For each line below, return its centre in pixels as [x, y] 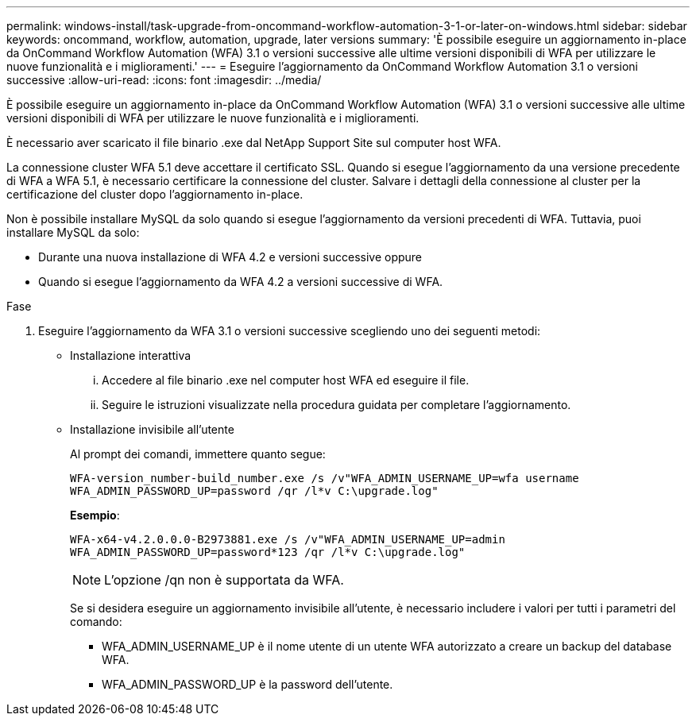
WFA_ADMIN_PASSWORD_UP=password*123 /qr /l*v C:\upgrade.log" [268, 552]
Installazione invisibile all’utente [152, 429]
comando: [96, 622]
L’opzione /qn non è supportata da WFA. [224, 580]
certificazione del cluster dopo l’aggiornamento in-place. [155, 194]
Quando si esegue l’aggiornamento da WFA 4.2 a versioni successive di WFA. [241, 282]
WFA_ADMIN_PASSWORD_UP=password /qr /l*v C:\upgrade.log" [254, 491]
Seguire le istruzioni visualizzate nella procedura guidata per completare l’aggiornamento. [336, 405]
